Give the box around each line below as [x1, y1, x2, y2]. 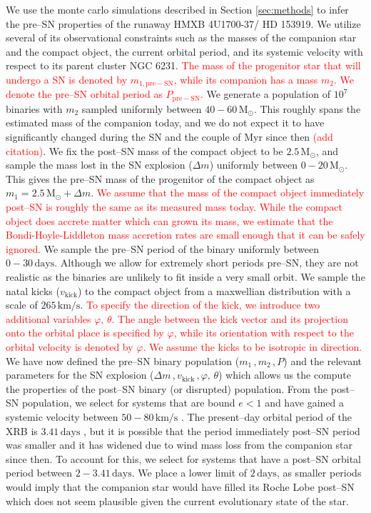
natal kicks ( [6, 283, 60, 298]
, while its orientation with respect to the [173, 325, 354, 340]
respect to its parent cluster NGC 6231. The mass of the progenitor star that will [6, 58, 361, 73]
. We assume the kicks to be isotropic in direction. [143, 339, 362, 354]
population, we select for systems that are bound [21, 395, 235, 410]
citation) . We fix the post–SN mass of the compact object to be [6, 143, 283, 158]
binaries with [6, 101, 63, 116]
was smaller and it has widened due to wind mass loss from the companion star [6, 437, 353, 452]
